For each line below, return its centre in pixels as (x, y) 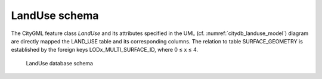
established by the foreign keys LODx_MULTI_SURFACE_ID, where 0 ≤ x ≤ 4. (105, 50)
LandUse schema (55, 15)
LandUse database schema (60, 63)
